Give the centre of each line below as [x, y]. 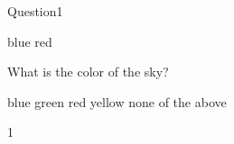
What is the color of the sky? [88, 72]
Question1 [35, 11]
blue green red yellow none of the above [117, 101]
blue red [30, 41]
